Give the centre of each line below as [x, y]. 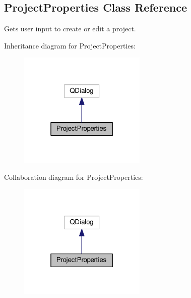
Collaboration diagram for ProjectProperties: [74, 177]
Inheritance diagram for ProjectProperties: [70, 45]
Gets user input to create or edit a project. [70, 29]
